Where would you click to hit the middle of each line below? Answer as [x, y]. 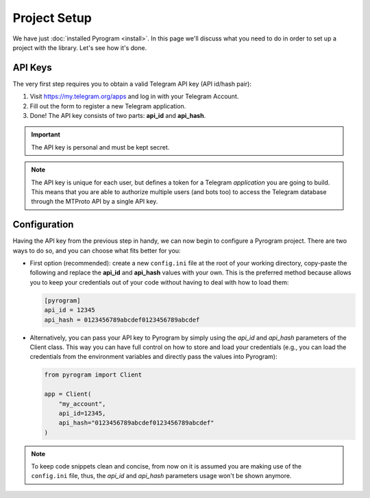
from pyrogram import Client [93, 375]
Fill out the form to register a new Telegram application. [108, 106]
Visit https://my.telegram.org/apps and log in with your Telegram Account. [134, 97]
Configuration [43, 225]
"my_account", [82, 404]
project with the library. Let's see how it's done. [80, 47]
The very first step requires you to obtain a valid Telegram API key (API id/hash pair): [132, 84]
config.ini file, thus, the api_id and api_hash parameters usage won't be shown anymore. [161, 476]
